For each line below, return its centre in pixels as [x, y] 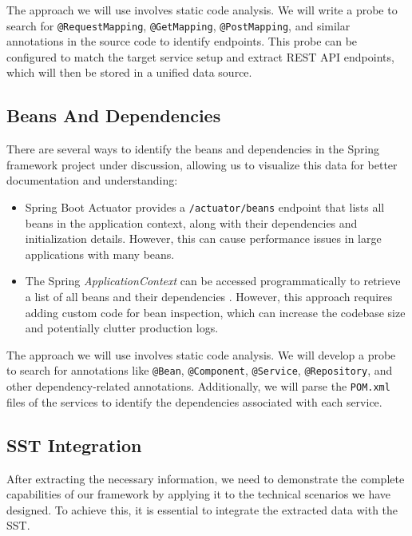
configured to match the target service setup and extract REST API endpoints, [200, 56]
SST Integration [74, 445]
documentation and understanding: [92, 180]
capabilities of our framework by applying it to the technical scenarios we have [199, 494]
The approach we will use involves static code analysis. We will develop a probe [201, 354]
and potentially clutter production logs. [122, 328]
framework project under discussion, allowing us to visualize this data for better [202, 164]
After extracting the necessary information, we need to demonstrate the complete [206, 478]
